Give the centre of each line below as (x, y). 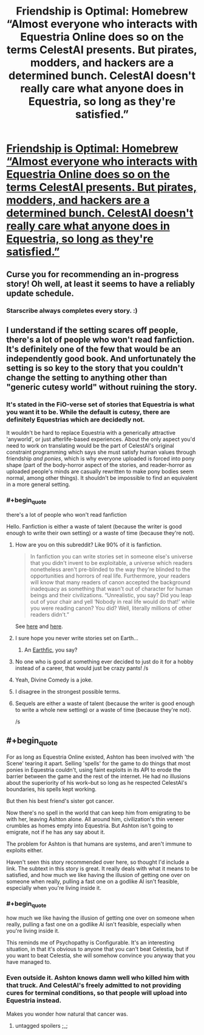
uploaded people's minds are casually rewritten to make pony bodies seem (100, 471)
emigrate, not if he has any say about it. (56, 832)
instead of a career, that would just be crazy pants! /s (82, 668)
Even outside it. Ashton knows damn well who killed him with (98, 978)
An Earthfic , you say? (51, 650)
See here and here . (39, 626)
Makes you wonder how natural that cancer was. (67, 1014)
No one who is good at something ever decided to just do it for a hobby (104, 661)
